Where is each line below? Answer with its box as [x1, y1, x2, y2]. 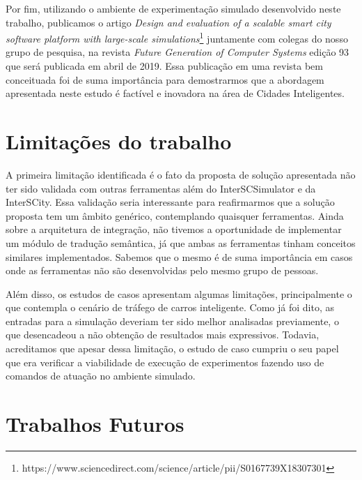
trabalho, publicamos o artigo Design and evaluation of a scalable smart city [6, 15, 331, 29]
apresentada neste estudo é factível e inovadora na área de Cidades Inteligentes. [6, 86, 345, 100]
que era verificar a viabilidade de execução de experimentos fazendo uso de [6, 354, 324, 369]
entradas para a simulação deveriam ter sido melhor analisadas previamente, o [6, 313, 339, 328]
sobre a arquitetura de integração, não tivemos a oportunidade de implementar [6, 222, 342, 237]
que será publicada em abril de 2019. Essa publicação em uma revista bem [6, 59, 323, 73]
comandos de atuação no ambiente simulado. [6, 368, 196, 383]
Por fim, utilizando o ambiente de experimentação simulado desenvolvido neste [6, 1, 341, 15]
